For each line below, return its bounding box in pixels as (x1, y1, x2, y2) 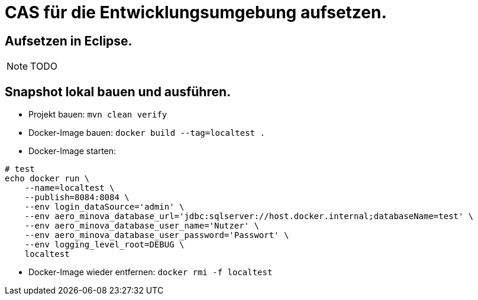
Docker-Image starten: (28, 146, 117, 156)
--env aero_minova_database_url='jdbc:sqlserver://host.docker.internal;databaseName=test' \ (24, 211, 474, 221)
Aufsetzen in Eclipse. (5, 33, 133, 48)
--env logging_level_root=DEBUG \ (24, 240, 185, 250)
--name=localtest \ (24, 183, 115, 193)
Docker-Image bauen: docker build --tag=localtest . (28, 128, 265, 138)
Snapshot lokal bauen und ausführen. (5, 84, 231, 99)
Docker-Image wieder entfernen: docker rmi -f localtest (28, 267, 273, 278)
